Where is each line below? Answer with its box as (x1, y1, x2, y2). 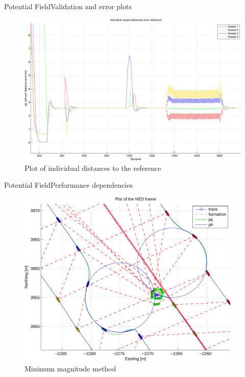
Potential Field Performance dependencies (4, 180, 133, 190)
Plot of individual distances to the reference (24, 162, 161, 173)
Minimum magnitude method (24, 363, 116, 373)
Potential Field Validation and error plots (4, 1, 132, 11)
